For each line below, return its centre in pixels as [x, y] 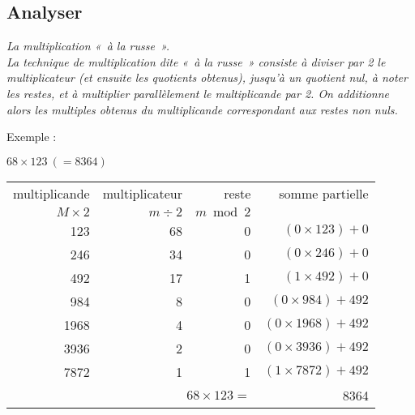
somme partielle [324, 193]
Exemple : [32, 137]
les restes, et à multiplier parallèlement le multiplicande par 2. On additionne [198, 93]
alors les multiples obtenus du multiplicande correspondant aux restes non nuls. [202, 109]
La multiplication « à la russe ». [88, 46]
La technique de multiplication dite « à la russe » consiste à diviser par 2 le [196, 61]
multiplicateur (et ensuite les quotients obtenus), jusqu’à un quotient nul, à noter [207, 77]
